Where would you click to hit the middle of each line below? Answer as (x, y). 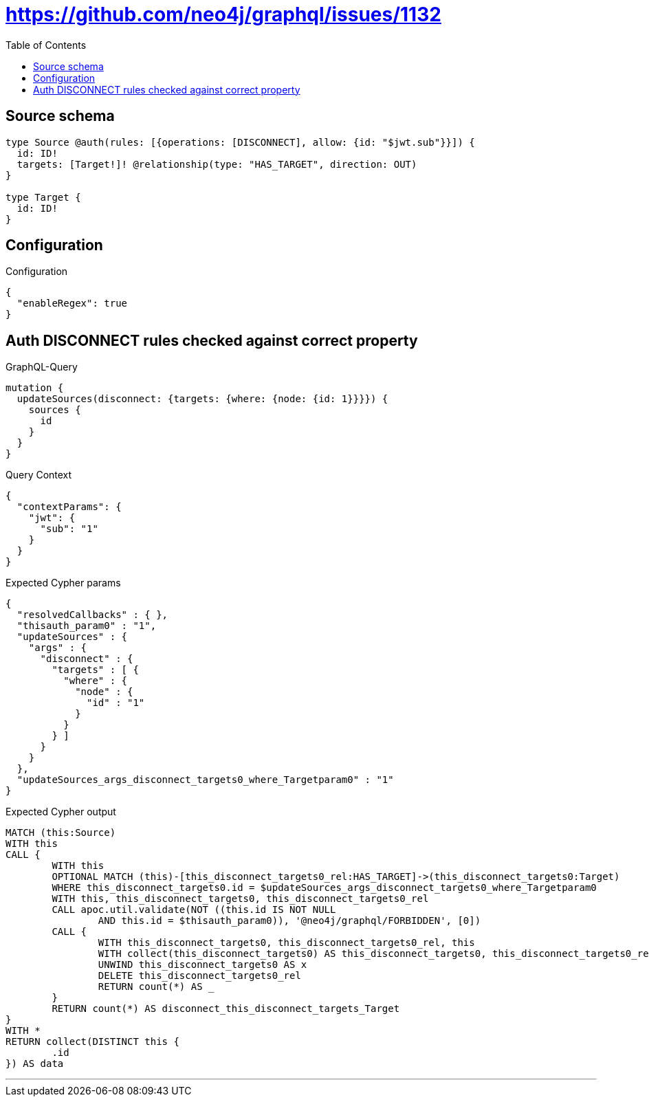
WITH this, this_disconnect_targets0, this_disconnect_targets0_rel (240, 899)
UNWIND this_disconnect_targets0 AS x (202, 965)
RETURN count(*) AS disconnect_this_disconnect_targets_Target (226, 1009)
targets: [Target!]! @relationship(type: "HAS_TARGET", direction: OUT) (217, 164)
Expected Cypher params (63, 583)
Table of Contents (46, 45)
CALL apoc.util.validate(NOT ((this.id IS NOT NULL (194, 910)
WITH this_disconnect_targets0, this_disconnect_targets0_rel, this (286, 943)
